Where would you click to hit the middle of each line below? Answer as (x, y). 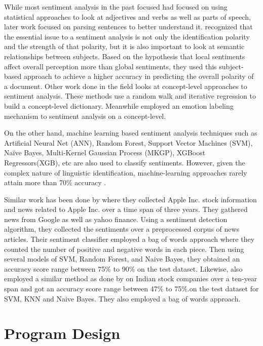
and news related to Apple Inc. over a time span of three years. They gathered (126, 209)
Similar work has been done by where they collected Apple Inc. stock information (130, 199)
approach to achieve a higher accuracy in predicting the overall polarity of (139, 76)
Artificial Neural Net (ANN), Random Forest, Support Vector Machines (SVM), (128, 142)
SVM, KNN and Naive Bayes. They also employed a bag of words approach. (122, 298)
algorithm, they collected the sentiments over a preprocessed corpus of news (122, 229)
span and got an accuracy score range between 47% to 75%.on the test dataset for (131, 289)
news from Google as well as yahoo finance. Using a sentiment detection (116, 219)
